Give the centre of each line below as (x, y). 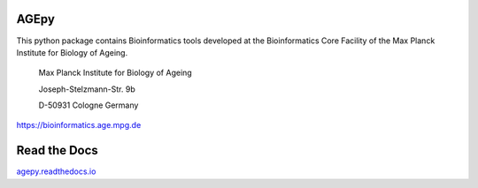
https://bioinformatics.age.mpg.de (79, 125)
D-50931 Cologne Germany (89, 105)
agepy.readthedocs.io (56, 171)
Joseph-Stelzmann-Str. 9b (87, 89)
